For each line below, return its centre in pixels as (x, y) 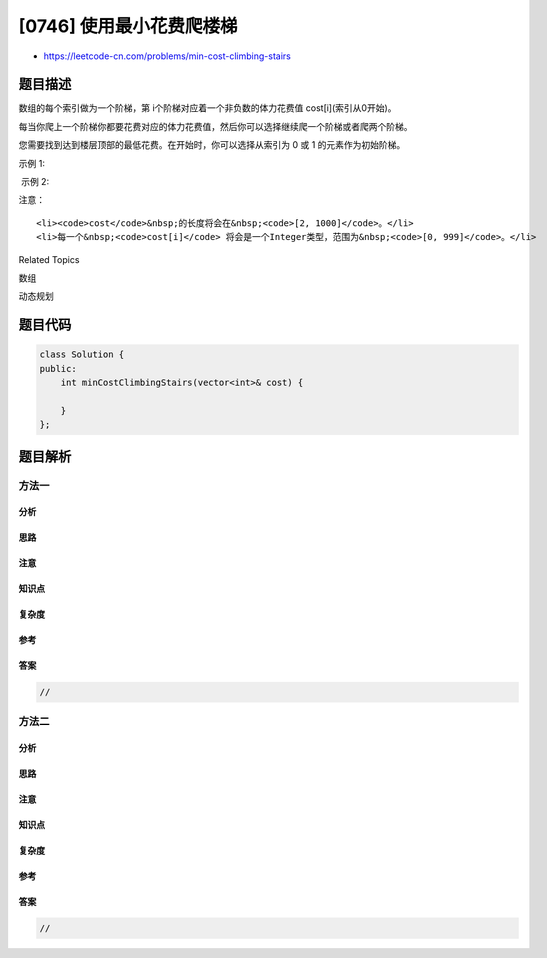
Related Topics (49, 259)
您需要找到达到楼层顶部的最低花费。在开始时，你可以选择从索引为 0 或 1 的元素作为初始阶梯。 (212, 145)
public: (58, 368)
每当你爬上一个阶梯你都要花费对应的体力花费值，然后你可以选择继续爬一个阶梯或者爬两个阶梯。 (215, 126)
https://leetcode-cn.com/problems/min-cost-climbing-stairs (167, 56)
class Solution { (82, 354)
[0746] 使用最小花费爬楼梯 (128, 26)
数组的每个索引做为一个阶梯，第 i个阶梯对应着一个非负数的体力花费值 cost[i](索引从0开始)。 (207, 108)
